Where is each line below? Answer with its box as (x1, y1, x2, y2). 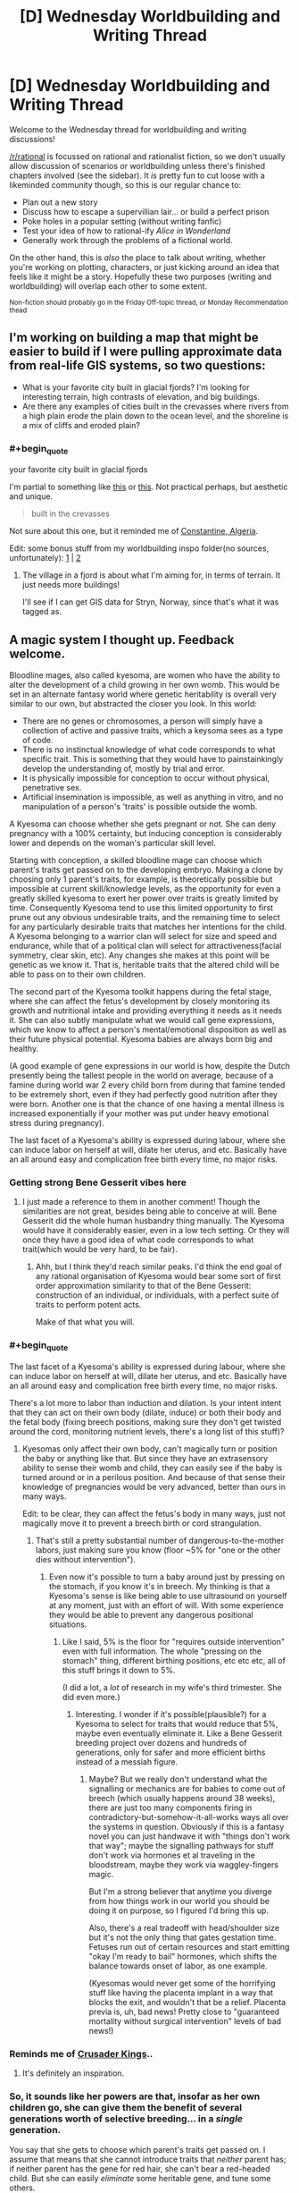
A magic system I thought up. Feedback (9, 632, 235, 648)
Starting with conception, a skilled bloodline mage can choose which (9, 855, 262, 866)
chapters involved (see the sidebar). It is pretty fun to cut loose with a (9, 170, 265, 181)
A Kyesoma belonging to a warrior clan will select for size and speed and (9, 931, 277, 942)
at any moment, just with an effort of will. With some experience (48, 1599, 284, 1611)
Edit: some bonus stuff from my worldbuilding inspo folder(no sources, (9, 543, 270, 554)
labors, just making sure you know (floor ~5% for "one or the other (35, 1545, 281, 1555)
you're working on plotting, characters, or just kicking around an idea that (9, 261, 279, 272)
